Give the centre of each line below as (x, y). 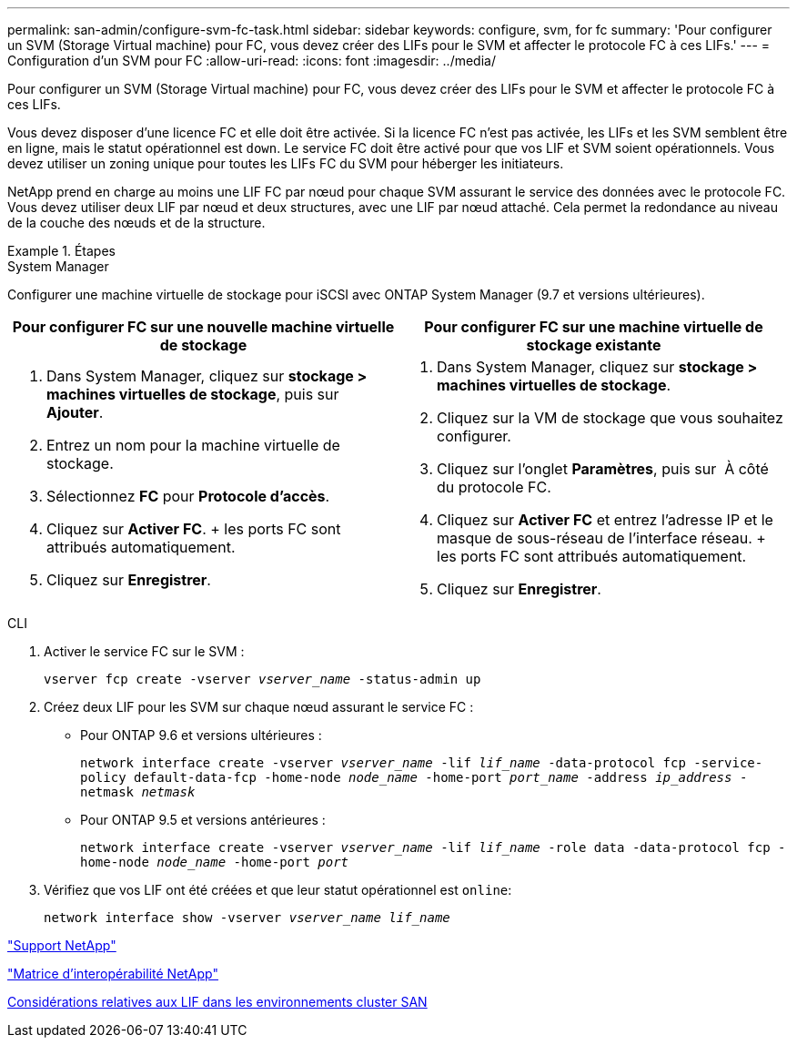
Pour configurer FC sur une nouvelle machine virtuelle (203, 327)
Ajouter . (75, 412)
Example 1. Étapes (61, 251)
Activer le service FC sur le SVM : (144, 651)
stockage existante (594, 345)
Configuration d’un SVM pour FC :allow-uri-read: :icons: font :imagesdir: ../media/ (252, 61)
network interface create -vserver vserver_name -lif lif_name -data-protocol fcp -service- (422, 763)
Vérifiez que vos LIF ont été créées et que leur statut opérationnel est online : (278, 890)
